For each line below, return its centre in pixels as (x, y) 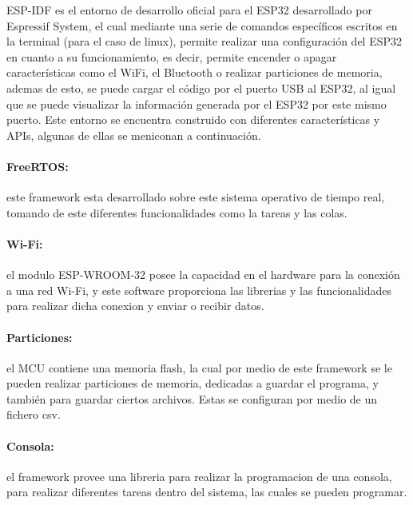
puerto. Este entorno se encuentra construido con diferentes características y (193, 119)
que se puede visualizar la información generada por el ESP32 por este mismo (197, 103)
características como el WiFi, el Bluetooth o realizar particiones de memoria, (195, 72)
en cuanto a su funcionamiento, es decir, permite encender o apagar (172, 56)
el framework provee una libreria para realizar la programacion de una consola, (199, 476)
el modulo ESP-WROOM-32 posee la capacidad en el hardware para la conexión (203, 274)
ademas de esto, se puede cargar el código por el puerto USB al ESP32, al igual (201, 87)
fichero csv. (34, 414)
